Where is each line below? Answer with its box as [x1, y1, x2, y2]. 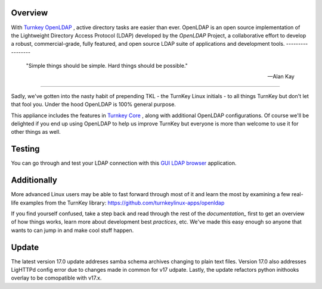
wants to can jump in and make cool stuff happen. [11, 227, 134, 234]
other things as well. [11, 128, 61, 136]
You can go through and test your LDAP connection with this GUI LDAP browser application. [11, 159, 237, 167]
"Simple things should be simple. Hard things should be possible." [26, 62, 188, 70]
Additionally [11, 175, 58, 186]
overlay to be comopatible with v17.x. [11, 274, 102, 282]
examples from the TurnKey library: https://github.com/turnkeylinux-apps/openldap [20, 199, 225, 206]
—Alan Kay [267, 73, 295, 80]
